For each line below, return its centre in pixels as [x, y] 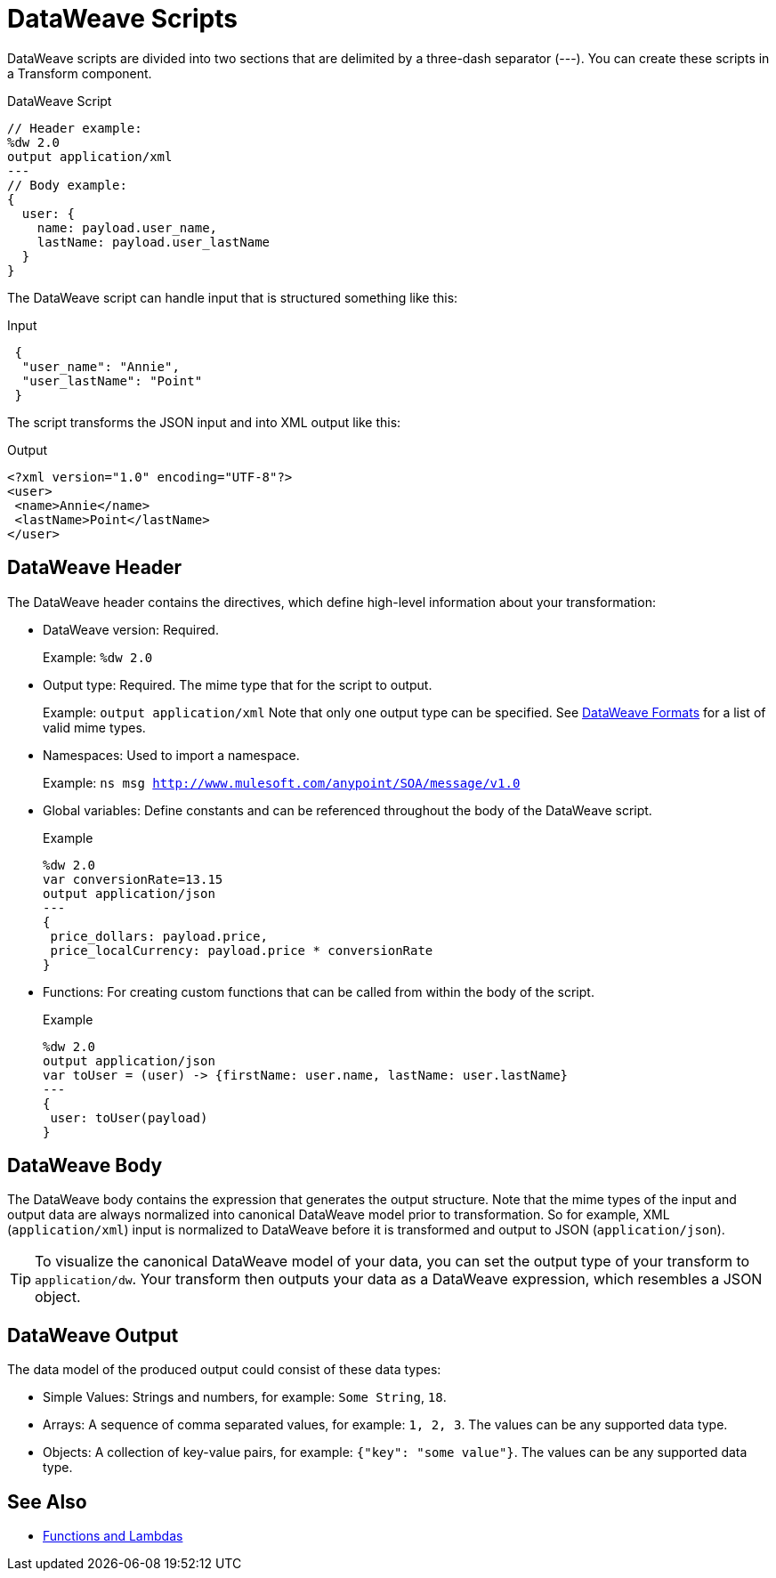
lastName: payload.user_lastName [154, 242]
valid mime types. [94, 727]
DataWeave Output [93, 1335]
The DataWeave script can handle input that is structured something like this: [233, 297]
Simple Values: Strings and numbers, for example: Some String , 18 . [245, 1397]
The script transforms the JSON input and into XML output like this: [204, 422]
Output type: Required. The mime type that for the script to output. [238, 684]
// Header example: [75, 128]
